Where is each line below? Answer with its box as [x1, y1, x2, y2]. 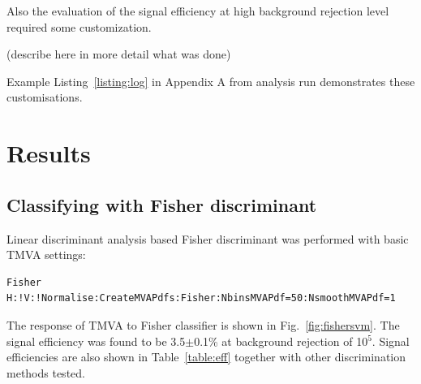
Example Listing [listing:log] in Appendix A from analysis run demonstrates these [6, 72, 415, 89]
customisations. [6, 88, 83, 106]
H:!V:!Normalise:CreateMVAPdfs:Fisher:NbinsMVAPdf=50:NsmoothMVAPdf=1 [6, 292, 396, 304]
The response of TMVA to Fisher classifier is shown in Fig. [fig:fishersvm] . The [6, 316, 400, 333]
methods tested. [6, 364, 85, 381]
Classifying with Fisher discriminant [6, 192, 317, 217]
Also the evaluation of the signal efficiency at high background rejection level [6, 2, 389, 19]
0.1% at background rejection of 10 [194, 332, 368, 349]
